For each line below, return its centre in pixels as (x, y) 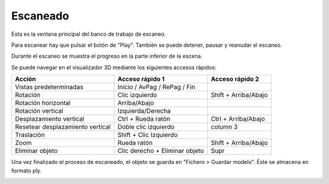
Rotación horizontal (43, 103)
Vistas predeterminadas (49, 87)
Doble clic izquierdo (146, 127)
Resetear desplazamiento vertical (63, 127)
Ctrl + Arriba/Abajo (238, 119)
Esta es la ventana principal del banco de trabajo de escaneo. (89, 34)
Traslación (30, 135)
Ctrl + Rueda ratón (144, 119)
